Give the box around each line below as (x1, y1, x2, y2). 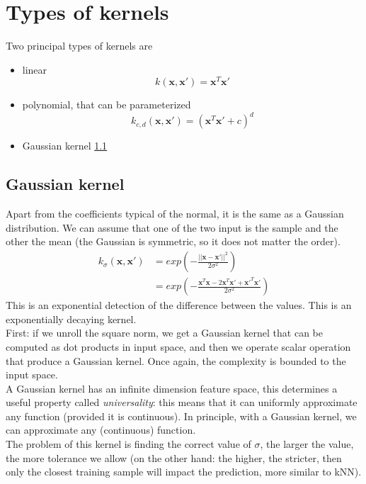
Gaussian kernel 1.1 (22, 138, 108, 153)
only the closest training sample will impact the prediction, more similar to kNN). (6, 464, 362, 479)
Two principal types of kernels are (6, 38, 153, 53)
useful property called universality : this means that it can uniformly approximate (6, 395, 358, 410)
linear (22, 62, 47, 77)
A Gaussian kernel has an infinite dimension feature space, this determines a (6, 381, 338, 395)
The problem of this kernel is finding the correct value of (6, 437, 251, 451)
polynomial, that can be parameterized (22, 97, 191, 112)
